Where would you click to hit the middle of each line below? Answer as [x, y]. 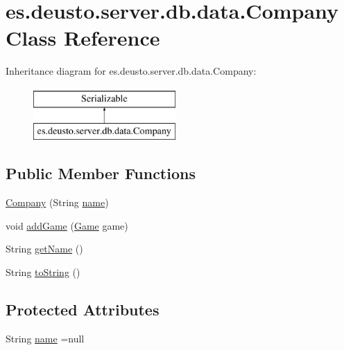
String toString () [43, 272]
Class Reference [83, 38]
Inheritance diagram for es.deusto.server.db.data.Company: [131, 71]
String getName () [44, 249]
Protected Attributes [83, 310]
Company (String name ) [57, 202]
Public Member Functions [101, 173]
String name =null [45, 338]
